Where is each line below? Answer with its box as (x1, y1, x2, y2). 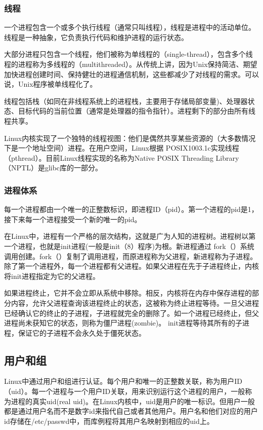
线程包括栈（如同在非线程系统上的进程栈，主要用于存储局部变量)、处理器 (4, 95, 248, 106)
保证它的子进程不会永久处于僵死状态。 (18, 327, 146, 338)
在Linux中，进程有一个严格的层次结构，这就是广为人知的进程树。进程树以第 (4, 231, 256, 241)
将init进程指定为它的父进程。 (4, 270, 100, 281)
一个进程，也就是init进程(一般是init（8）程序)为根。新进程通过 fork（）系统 (4, 240, 254, 251)
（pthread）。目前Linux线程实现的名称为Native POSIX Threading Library (4, 152, 239, 163)
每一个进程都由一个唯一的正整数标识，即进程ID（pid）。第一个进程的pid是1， (4, 204, 258, 214)
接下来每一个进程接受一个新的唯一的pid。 (4, 213, 142, 224)
